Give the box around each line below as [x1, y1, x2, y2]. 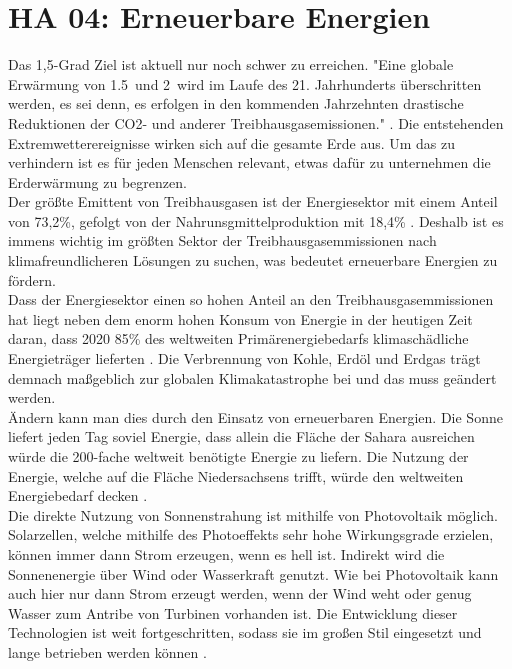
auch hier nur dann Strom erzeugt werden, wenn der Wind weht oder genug [8, 583, 472, 604]
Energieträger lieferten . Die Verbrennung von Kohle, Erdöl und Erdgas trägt [8, 348, 481, 369]
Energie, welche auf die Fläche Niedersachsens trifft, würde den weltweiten [8, 465, 464, 486]
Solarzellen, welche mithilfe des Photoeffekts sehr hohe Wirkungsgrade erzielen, [8, 524, 494, 545]
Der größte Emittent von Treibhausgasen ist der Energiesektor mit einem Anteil [8, 191, 498, 212]
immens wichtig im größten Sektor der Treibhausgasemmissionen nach [8, 230, 437, 251]
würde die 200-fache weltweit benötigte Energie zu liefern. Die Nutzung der [8, 446, 469, 466]
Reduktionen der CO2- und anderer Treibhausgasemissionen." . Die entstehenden [8, 112, 504, 133]
